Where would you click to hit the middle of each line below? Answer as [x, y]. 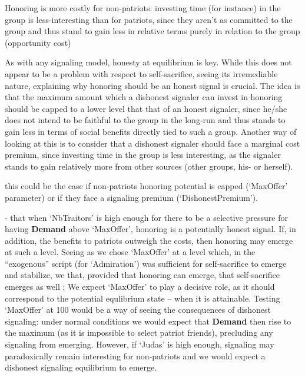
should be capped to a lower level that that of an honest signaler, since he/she [146, 108]
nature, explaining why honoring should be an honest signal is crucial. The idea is [152, 85]
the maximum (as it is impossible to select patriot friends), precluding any [139, 333]
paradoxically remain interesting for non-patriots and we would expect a [135, 355]
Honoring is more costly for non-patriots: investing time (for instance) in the [143, 8]
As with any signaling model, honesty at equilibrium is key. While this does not [148, 62]
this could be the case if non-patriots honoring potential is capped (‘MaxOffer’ [146, 186]
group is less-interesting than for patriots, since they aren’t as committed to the [149, 19]
